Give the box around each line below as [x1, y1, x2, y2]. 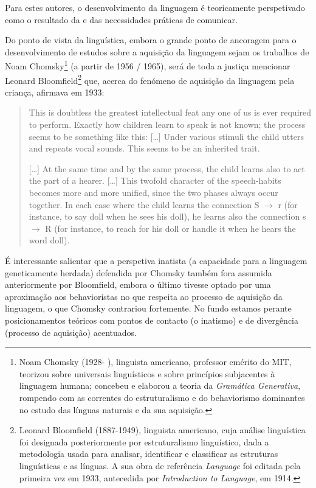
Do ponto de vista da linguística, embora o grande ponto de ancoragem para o [5, 33, 297, 46]
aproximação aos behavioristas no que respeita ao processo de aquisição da [5, 290, 283, 302]
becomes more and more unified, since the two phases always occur [29, 186, 278, 199]
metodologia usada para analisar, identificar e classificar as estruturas [19, 447, 278, 460]
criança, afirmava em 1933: [5, 85, 105, 98]
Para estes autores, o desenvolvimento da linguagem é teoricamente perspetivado [5, 1, 305, 13]
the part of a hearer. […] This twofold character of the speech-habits [29, 174, 281, 187]
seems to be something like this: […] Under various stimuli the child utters [29, 130, 304, 142]
